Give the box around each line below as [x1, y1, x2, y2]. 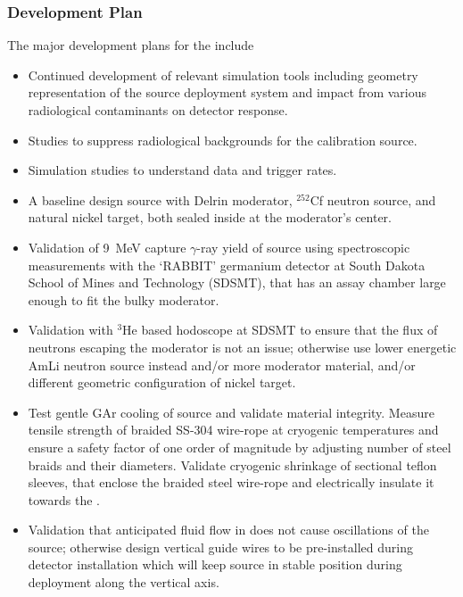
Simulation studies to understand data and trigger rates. [28, 161, 337, 179]
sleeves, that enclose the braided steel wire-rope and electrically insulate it [28, 473, 434, 492]
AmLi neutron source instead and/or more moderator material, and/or [28, 355, 416, 374]
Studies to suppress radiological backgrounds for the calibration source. [28, 130, 418, 149]
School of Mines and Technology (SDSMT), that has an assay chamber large [28, 273, 446, 292]
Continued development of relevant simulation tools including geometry [28, 65, 418, 84]
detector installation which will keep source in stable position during [28, 555, 402, 574]
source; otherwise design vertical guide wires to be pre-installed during [28, 537, 413, 556]
